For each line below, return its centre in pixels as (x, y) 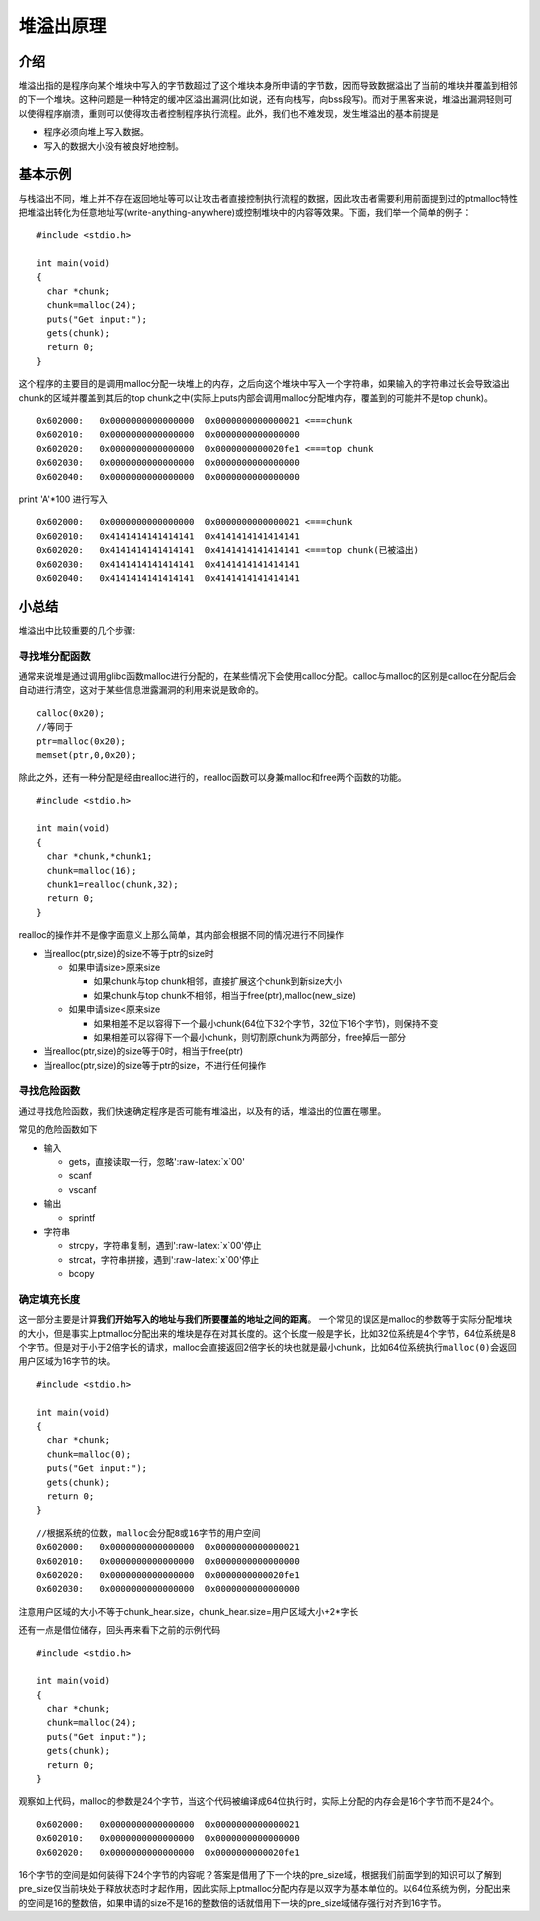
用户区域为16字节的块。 (67, 1361)
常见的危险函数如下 (58, 1129)
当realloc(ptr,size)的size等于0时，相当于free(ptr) (143, 1051)
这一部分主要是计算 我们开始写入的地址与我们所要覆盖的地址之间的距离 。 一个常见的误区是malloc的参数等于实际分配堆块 (265, 1319)
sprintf (82, 1217)
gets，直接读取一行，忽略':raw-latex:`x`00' (156, 1162)
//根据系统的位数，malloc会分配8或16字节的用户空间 (148, 1533)
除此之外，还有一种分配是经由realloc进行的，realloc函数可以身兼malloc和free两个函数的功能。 (212, 777)
